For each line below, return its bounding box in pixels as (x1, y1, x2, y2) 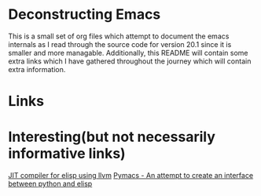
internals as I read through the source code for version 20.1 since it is (8, 39, 232, 49)
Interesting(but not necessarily (8, 128, 216, 146)
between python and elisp (8, 179, 93, 189)
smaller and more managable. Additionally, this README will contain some (8, 48, 248, 57)
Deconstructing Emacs (8, 5, 161, 24)
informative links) (8, 145, 126, 162)
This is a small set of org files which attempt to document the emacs (8, 31, 230, 41)
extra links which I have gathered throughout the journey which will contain (8, 56, 252, 66)
